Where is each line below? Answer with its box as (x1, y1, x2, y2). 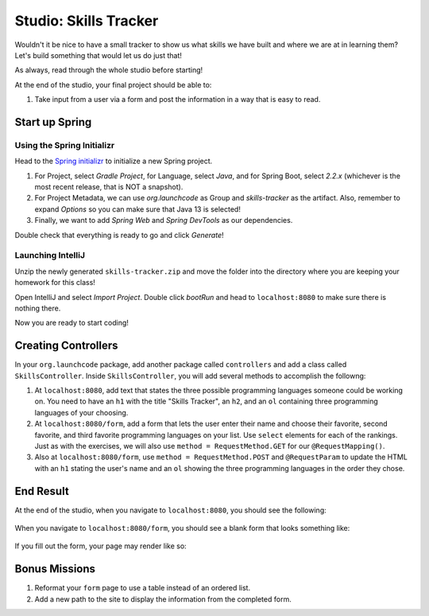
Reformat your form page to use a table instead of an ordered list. (34, 583, 250, 593)
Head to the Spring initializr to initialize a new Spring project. (14, 156, 213, 166)
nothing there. (14, 303, 61, 313)
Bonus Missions (14, 562, 95, 576)
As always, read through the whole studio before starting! (14, 65, 203, 75)
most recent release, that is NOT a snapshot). (34, 182, 184, 192)
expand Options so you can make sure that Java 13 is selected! (34, 204, 242, 214)
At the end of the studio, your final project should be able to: (14, 80, 212, 89)
